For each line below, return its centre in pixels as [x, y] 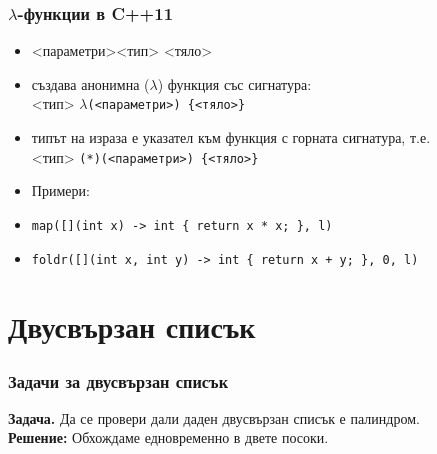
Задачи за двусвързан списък [118, 380]
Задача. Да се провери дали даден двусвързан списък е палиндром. [214, 417]
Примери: [60, 190]
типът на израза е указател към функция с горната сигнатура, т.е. [231, 137]
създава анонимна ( [90, 83]
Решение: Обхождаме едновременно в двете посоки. [168, 437]
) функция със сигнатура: [234, 83]
